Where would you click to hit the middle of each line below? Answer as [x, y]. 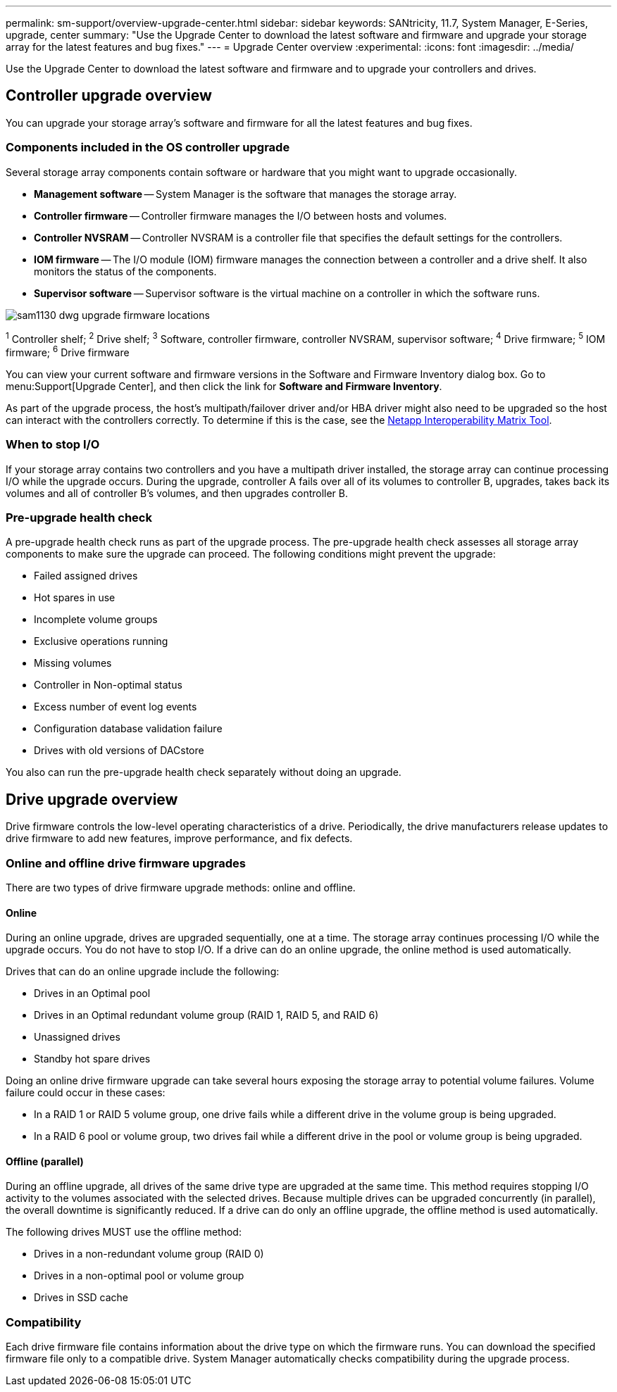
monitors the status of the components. [125, 271]
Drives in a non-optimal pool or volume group [139, 1276]
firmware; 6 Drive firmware [68, 351]
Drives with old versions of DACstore [119, 751]
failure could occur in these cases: [86, 1093]
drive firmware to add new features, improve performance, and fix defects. [179, 839]
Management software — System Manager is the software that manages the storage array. [245, 194]
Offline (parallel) [45, 1161]
